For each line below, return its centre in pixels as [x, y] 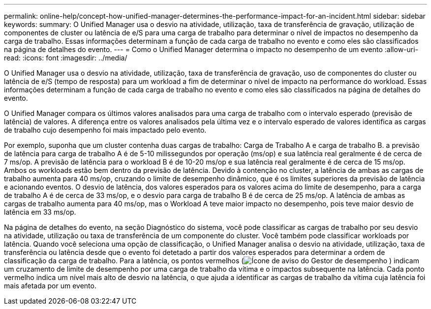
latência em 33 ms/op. [40, 212]
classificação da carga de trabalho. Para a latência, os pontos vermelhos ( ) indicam [212, 261]
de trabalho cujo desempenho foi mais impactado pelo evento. [105, 130]
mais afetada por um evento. [50, 286]
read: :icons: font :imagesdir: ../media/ [66, 58]
